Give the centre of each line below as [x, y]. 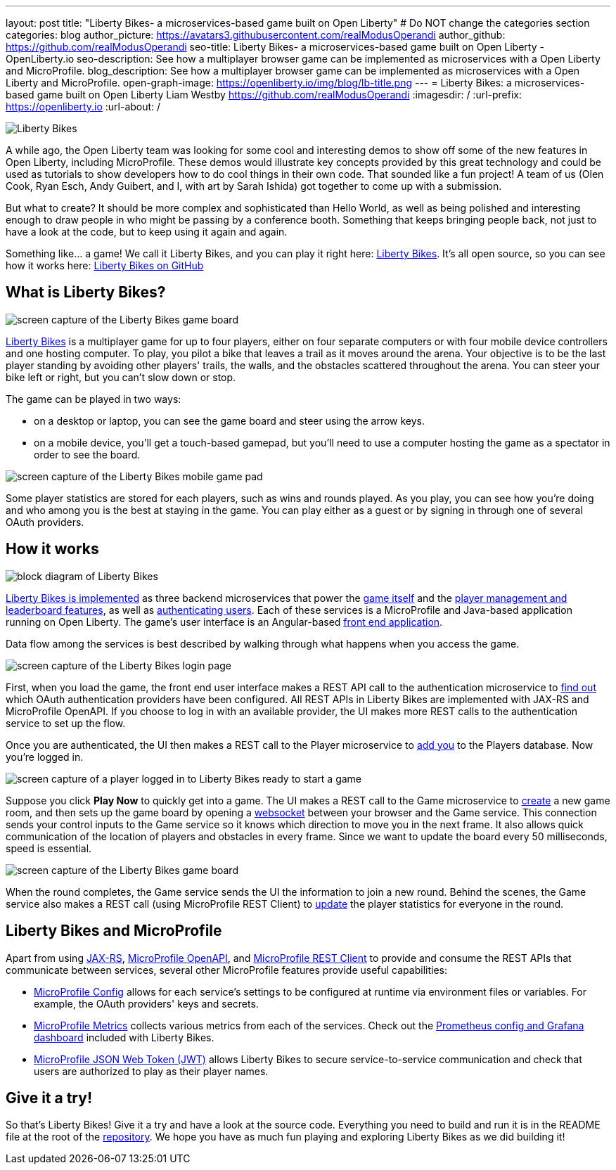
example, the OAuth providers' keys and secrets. [146, 1003]
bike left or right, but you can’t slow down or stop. [121, 377]
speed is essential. [49, 848]
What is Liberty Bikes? [86, 292]
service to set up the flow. [66, 723]
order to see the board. [87, 454]
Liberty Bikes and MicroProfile [114, 931]
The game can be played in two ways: [94, 399]
